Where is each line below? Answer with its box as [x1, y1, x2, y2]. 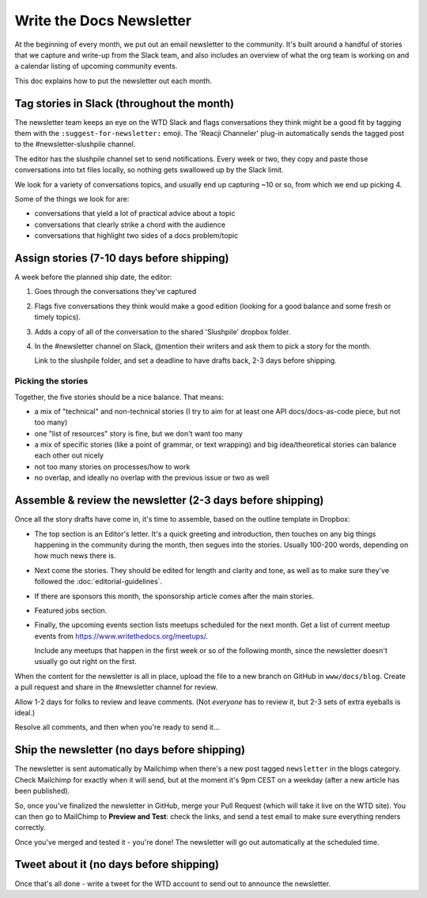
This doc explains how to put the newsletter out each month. [14, 76, 213, 85]
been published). [14, 787, 70, 796]
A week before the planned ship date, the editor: [14, 273, 172, 282]
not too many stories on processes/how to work [34, 462, 191, 471]
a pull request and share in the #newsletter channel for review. [14, 682, 218, 692]
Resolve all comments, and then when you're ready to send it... [14, 723, 221, 732]
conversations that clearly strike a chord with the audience [34, 220, 225, 229]
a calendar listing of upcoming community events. [14, 62, 178, 71]
